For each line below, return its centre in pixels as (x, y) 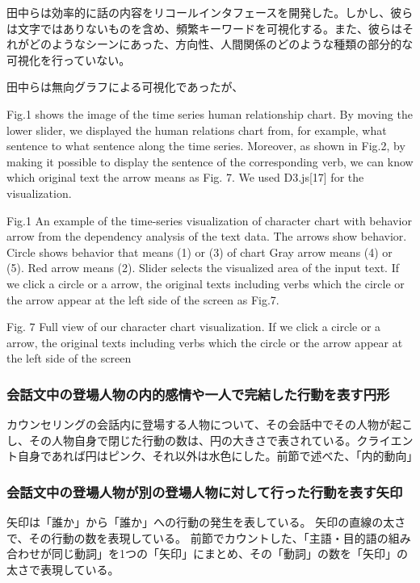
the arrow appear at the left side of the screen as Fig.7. (143, 299)
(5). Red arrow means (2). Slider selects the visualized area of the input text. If (203, 268)
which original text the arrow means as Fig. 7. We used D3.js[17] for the (185, 177)
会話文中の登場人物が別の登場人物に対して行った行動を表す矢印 (205, 491)
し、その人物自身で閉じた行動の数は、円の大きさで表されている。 (182, 440)
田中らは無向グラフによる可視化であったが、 (125, 87)
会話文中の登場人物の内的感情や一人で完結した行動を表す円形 (198, 394)
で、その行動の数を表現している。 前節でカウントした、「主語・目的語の (197, 537)
